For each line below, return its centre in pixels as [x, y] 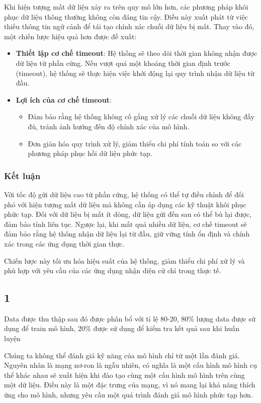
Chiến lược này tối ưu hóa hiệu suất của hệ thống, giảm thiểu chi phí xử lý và [124, 260]
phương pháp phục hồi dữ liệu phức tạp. [90, 153]
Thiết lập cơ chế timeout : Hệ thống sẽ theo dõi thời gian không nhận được [137, 53]
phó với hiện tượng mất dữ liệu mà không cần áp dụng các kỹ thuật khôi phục [125, 204]
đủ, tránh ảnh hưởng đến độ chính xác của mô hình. [109, 126]
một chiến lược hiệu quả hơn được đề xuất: [70, 36]
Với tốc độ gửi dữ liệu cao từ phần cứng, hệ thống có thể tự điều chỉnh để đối [124, 194]
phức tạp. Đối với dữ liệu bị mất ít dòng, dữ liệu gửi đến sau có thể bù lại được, [128, 214]
